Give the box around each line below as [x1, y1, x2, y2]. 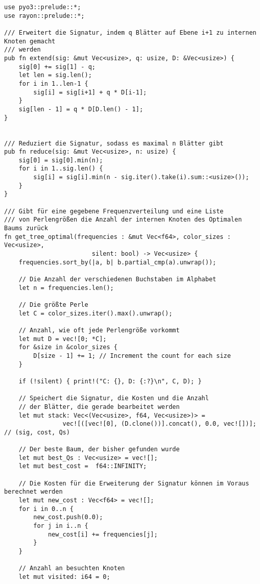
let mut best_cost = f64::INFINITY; [18, 463, 147, 470]
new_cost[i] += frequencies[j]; [48, 530, 158, 538]
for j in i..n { [33, 522, 88, 530]
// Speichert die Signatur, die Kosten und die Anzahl [18, 395, 209, 402]
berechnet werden [4, 488, 63, 496]
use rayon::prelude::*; [4, 12, 85, 19]
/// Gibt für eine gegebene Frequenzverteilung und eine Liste [4, 207, 224, 215]
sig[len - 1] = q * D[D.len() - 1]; [18, 105, 144, 113]
